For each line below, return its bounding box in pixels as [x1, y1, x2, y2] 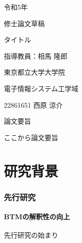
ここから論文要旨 [4, 132, 58, 142]
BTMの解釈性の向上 [4, 211, 70, 222]
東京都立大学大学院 [4, 67, 65, 77]
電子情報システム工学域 [4, 83, 79, 93]
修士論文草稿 [4, 18, 45, 28]
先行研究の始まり [4, 230, 58, 240]
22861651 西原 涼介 [4, 99, 63, 110]
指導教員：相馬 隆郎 [4, 50, 67, 61]
